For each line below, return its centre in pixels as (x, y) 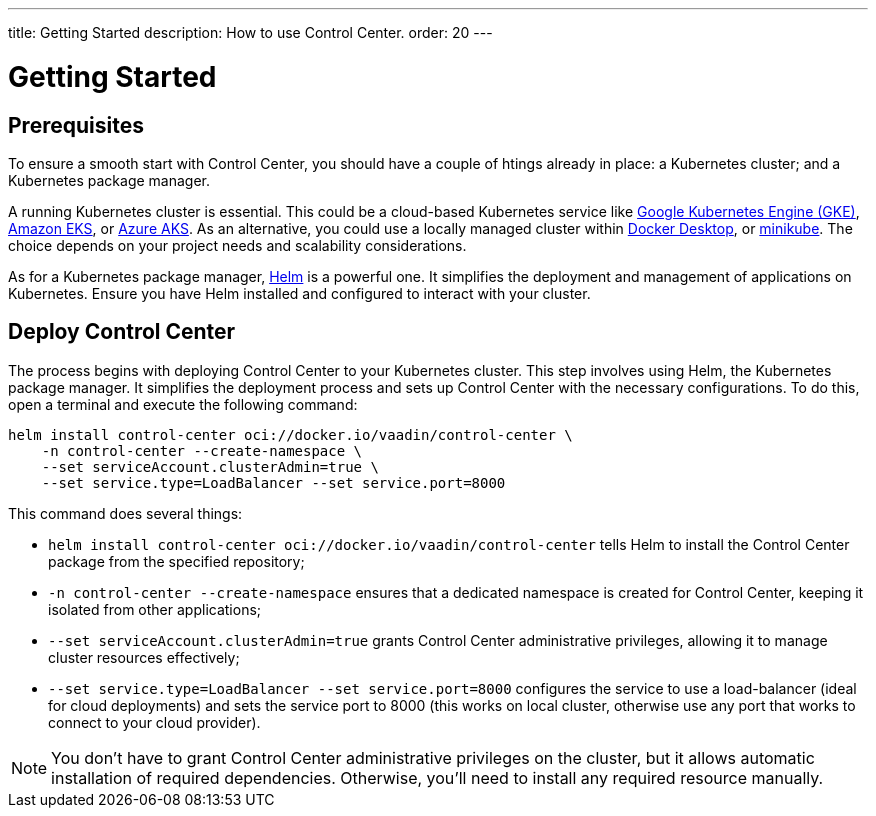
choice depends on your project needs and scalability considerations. (237, 245)
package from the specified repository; (176, 561)
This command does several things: (125, 513)
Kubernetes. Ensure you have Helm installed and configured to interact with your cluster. (299, 293)
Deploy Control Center (122, 332)
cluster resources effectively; (144, 657)
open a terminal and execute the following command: (183, 404)
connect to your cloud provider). (154, 722)
